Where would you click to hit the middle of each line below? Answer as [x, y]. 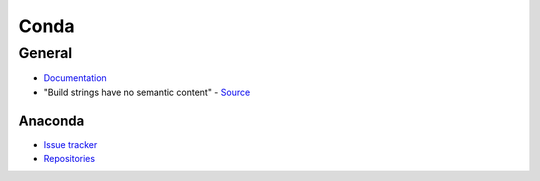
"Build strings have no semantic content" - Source [147, 92]
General [45, 53]
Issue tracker [70, 144]
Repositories [69, 159]
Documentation [75, 78]
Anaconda [51, 120]
